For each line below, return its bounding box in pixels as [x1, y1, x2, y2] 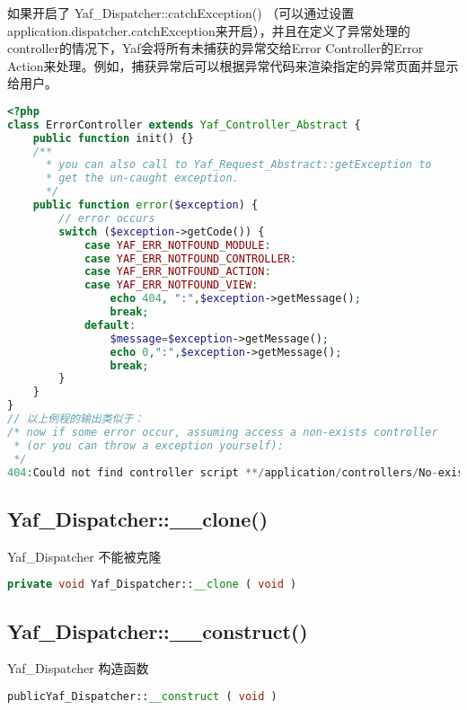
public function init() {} [32, 131, 194, 145]
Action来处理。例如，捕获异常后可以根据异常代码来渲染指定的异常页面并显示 [7, 56, 459, 75]
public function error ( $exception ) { [32, 199, 259, 212]
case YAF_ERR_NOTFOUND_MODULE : [84, 238, 271, 252]
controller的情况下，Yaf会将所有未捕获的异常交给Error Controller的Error [7, 39, 424, 58]
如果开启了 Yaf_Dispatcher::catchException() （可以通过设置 [7, 4, 355, 22]
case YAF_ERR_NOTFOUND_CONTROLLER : [84, 252, 297, 265]
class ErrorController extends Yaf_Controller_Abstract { [7, 118, 361, 131]
